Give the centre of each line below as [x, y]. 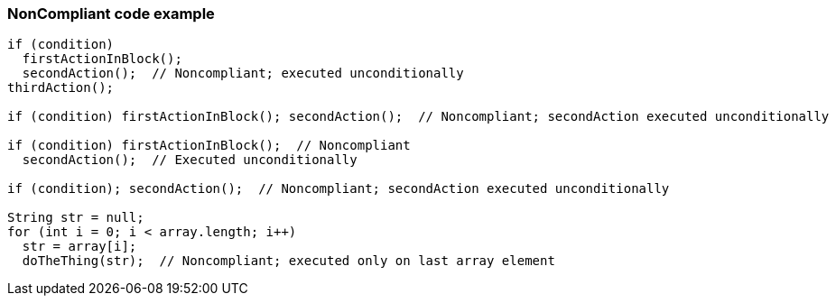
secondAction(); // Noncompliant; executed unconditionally [243, 73]
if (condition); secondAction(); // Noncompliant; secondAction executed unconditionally [339, 189]
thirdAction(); [61, 88]
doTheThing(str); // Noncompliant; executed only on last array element [288, 261]
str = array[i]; [79, 247]
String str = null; [76, 218]
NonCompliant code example [111, 14]
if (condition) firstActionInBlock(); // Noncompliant [209, 146]
